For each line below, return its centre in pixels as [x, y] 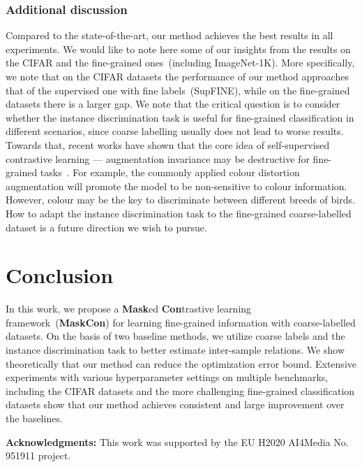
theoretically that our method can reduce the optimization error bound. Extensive [181, 363]
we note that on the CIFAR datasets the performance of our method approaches [177, 76]
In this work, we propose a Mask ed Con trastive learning [129, 309]
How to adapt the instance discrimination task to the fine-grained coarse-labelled [179, 213]
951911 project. [38, 455]
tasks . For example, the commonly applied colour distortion [170, 172]
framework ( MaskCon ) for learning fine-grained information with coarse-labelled [181, 322]
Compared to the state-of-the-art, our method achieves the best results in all [169, 35]
